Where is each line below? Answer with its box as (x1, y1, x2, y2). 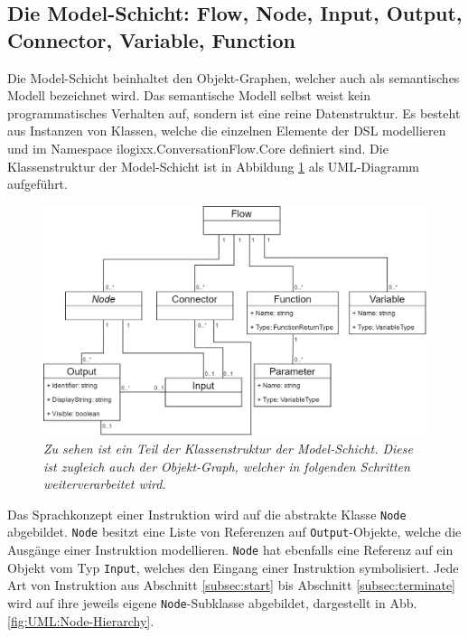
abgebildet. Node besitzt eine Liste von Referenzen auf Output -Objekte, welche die (7, 522, 462, 541)
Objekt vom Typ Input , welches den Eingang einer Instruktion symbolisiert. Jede (7, 557, 459, 576)
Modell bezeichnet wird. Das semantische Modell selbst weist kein (7, 86, 370, 105)
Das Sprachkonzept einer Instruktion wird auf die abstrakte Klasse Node (7, 504, 407, 523)
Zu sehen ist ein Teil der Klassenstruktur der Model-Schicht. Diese (43, 438, 413, 457)
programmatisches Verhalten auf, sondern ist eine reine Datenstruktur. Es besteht (7, 103, 461, 122)
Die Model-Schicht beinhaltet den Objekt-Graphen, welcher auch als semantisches (7, 68, 460, 87)
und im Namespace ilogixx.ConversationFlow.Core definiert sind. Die (7, 138, 388, 157)
